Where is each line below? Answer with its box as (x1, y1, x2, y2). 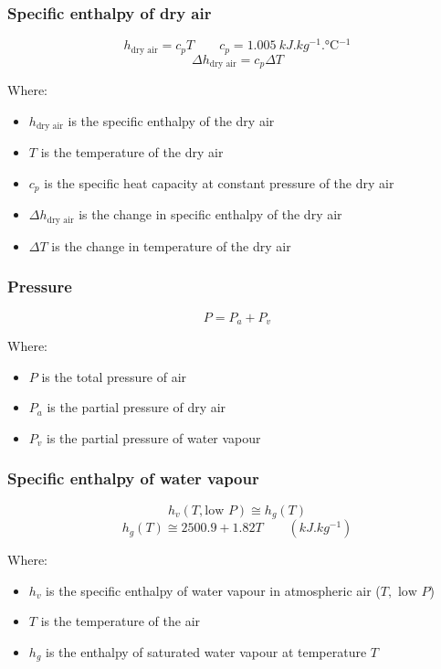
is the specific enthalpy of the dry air (68, 111, 275, 130)
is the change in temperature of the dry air (51, 236, 291, 255)
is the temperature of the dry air (40, 143, 224, 162)
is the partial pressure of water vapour (47, 428, 261, 447)
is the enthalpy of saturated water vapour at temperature (46, 642, 367, 661)
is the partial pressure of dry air (47, 398, 226, 417)
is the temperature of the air (40, 611, 201, 631)
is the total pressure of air (41, 366, 187, 386)
